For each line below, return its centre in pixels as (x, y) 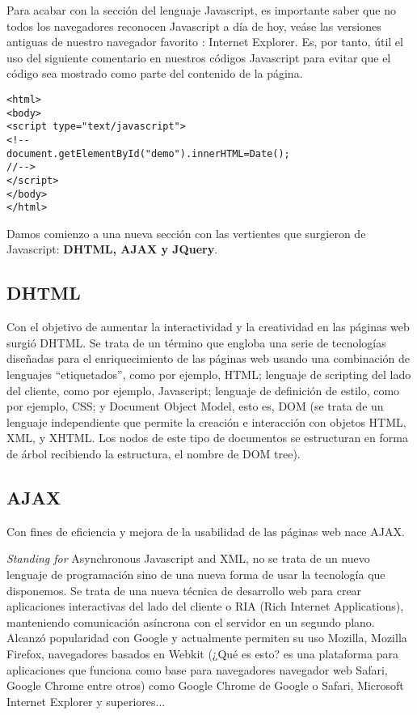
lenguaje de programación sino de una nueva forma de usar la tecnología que (196, 574)
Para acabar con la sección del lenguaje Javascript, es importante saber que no (201, 10)
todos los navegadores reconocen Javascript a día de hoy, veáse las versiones (194, 26)
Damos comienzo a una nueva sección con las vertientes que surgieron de (186, 233)
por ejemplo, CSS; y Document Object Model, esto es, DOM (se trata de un (195, 406)
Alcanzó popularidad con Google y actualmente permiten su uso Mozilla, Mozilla (207, 638)
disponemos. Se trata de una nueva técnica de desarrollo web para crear (184, 590)
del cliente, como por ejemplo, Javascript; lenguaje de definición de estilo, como (203, 390)
